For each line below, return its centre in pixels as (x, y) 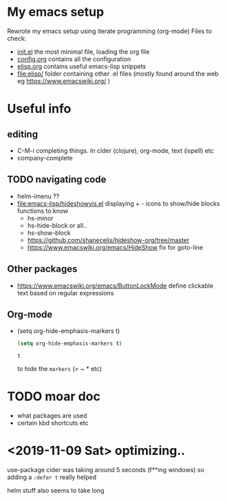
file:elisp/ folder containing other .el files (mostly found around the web (118, 74)
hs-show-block (49, 233)
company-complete (45, 158)
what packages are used (52, 416)
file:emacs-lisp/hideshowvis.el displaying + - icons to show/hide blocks (118, 203)
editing (23, 134)
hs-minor (40, 218)
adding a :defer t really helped (52, 477)
